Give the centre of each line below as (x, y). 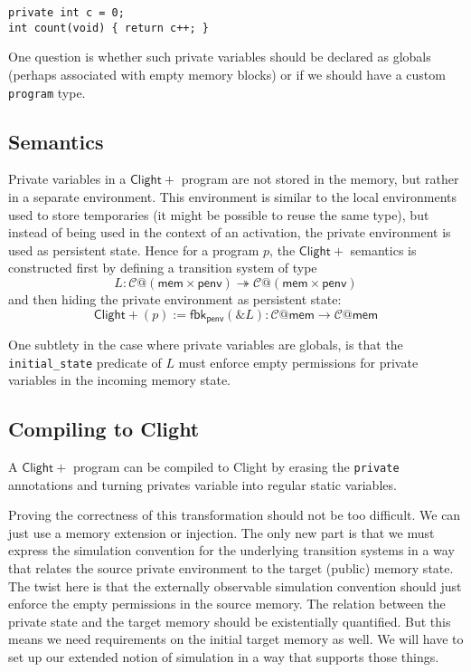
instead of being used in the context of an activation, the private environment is (230, 232)
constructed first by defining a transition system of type (163, 268)
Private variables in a (67, 179)
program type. (47, 92)
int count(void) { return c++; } (108, 28)
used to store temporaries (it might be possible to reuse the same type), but (219, 214)
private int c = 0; (66, 13)
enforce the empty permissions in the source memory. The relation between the (227, 604)
